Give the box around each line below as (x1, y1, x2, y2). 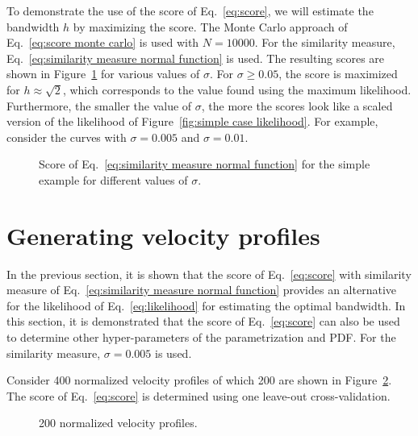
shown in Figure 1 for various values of (6, 65, 200, 82)
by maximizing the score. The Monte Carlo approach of (73, 18, 348, 35)
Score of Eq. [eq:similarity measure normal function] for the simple (39, 156, 370, 172)
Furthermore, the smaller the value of (6, 97, 192, 114)
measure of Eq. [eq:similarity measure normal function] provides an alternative (6, 281, 397, 298)
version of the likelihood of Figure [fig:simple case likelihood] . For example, (6, 113, 378, 130)
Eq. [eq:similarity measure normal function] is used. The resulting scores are (6, 49, 385, 66)
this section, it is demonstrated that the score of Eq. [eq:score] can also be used (6, 313, 400, 330)
